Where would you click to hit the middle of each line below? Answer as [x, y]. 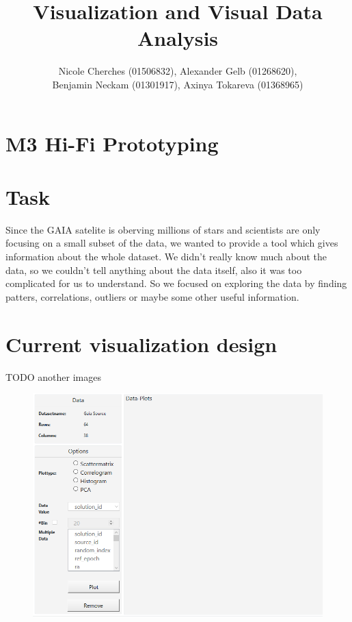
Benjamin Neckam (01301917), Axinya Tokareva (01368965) [178, 84]
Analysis [178, 38]
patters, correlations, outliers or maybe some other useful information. [152, 296]
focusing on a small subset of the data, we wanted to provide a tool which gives [172, 243]
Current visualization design [141, 344]
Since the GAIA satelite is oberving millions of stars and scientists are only [163, 229]
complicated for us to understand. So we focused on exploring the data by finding [176, 283]
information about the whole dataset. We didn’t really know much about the [166, 256]
